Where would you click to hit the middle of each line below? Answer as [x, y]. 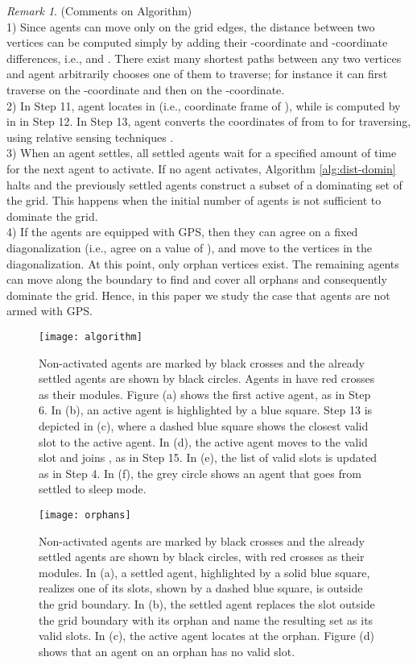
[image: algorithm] [91, 337]
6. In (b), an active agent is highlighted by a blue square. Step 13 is [206, 410]
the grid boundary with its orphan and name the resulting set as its [206, 619]
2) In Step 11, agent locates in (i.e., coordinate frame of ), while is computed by [204, 105]
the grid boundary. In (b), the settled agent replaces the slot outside [207, 603]
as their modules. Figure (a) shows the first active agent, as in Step [205, 394]
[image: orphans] [85, 515]
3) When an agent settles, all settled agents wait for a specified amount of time [202, 153]
